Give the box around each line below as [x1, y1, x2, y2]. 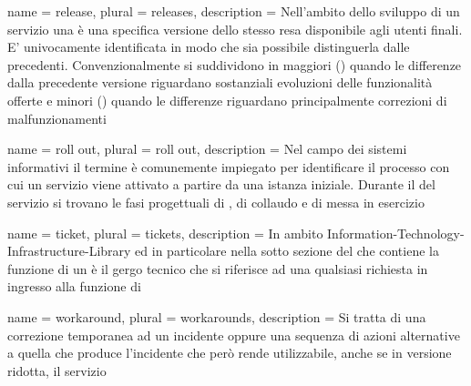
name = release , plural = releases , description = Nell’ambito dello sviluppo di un [7, 2, 460, 20]
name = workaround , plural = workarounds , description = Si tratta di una [7, 307, 426, 326]
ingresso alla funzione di [7, 277, 141, 296]
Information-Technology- [327, 223, 465, 242]
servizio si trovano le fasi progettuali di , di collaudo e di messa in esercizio [7, 192, 425, 211]
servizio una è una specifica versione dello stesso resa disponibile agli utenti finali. [7, 19, 463, 38]
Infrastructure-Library [7, 241, 131, 260]
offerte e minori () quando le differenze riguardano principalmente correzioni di [7, 90, 447, 109]
